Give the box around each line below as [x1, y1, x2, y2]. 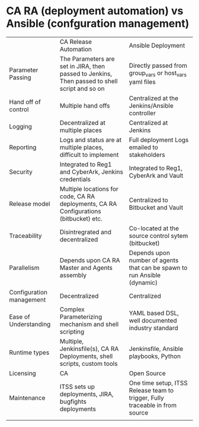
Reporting [9, 143, 37, 151]
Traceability [9, 231, 42, 240]
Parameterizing [59, 312, 102, 321]
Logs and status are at [59, 136, 122, 144]
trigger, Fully [129, 394, 164, 402]
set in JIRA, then [59, 62, 105, 70]
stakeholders [129, 150, 165, 159]
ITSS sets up [59, 382, 95, 391]
